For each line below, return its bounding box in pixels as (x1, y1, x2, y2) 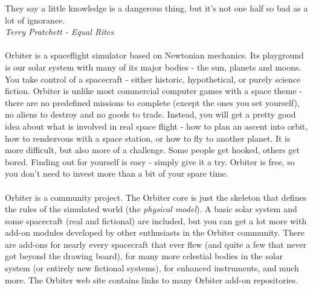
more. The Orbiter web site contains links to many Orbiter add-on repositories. (5, 273, 298, 286)
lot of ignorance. (5, 13, 65, 26)
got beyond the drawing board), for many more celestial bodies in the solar (5, 250, 283, 262)
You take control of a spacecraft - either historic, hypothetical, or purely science (5, 72, 301, 85)
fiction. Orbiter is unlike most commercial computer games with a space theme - (5, 84, 302, 97)
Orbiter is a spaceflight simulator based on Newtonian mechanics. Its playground (5, 49, 304, 61)
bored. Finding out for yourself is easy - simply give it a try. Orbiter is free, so (5, 155, 295, 168)
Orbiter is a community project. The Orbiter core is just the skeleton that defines (5, 191, 307, 203)
